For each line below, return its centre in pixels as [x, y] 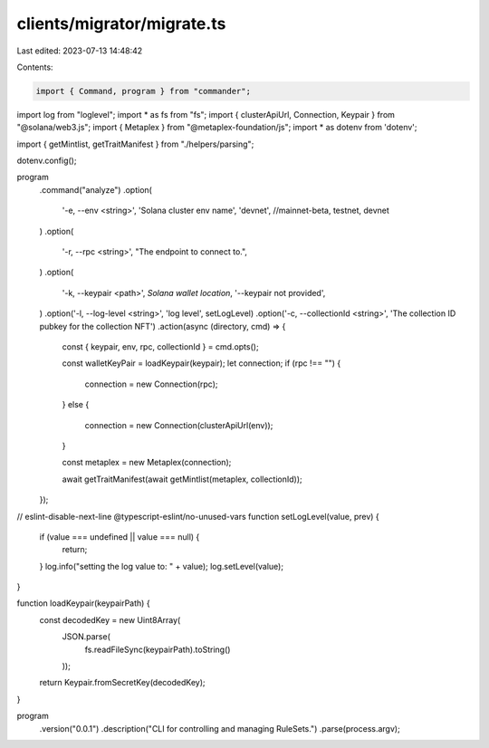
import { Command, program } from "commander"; [143, 91]
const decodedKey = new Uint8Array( [110, 619]
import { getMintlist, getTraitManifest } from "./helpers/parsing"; [135, 144]
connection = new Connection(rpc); [151, 384]
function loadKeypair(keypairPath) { [83, 603]
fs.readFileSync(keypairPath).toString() [158, 649]
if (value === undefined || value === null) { [120, 537]
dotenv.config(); [47, 161]
